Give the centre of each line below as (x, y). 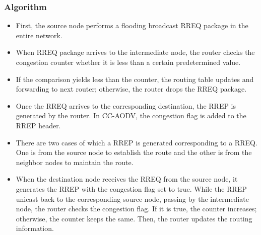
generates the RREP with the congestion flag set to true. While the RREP (131, 188)
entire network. (39, 35)
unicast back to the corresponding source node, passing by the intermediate (132, 199)
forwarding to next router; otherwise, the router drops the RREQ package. (131, 89)
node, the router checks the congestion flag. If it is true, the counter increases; (136, 209)
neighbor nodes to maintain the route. (75, 162)
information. (35, 228)
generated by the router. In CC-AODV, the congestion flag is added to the (131, 115)
